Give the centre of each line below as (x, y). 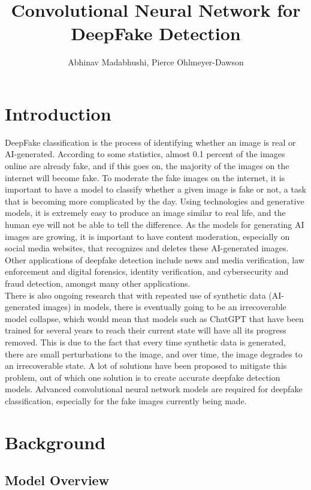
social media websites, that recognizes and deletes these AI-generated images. (147, 248)
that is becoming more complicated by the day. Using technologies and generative (155, 201)
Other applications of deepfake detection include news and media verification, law (155, 259)
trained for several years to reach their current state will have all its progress (146, 330)
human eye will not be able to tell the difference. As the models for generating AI (155, 224)
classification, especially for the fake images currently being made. (126, 400)
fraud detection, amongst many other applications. (98, 283)
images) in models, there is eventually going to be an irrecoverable (164, 307)
